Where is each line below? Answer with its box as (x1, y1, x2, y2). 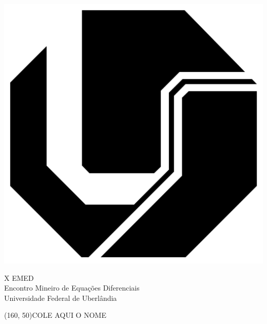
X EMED (4, 272, 34, 283)
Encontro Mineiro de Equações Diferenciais (4, 282, 140, 293)
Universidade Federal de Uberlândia (4, 292, 117, 303)
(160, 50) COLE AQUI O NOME (4, 310, 106, 320)
